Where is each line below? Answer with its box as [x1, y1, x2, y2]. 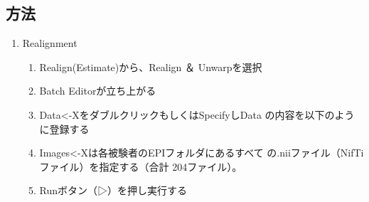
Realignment [22, 36, 77, 51]
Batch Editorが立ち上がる [39, 83, 156, 98]
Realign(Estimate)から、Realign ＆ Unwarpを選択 [39, 59, 262, 74]
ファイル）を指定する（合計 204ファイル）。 [39, 159, 242, 174]
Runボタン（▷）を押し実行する [39, 183, 188, 198]
